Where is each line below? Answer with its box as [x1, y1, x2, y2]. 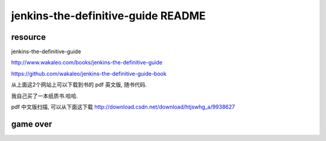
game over [11, 119, 53, 129]
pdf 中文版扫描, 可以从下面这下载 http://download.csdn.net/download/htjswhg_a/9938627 [11, 103, 235, 111]
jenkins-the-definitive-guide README [11, 9, 206, 22]
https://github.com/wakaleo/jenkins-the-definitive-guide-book [11, 70, 167, 77]
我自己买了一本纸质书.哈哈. [11, 92, 78, 99]
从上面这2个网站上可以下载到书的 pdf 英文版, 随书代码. [11, 81, 147, 89]
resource [11, 32, 46, 42]
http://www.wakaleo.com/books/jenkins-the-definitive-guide [11, 59, 163, 66]
